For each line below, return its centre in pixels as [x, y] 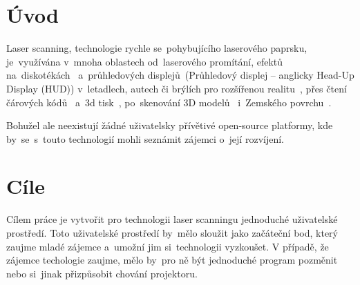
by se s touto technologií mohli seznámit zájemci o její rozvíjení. [145, 138]
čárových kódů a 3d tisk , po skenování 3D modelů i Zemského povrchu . [169, 102]
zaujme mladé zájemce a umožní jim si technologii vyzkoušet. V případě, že [168, 246]
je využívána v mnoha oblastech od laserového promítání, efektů [145, 61]
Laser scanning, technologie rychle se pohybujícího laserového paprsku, [157, 48]
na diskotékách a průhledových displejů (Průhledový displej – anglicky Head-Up [180, 75]
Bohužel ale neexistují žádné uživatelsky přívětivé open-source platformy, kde [170, 125]
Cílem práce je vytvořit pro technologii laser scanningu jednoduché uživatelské [172, 219]
